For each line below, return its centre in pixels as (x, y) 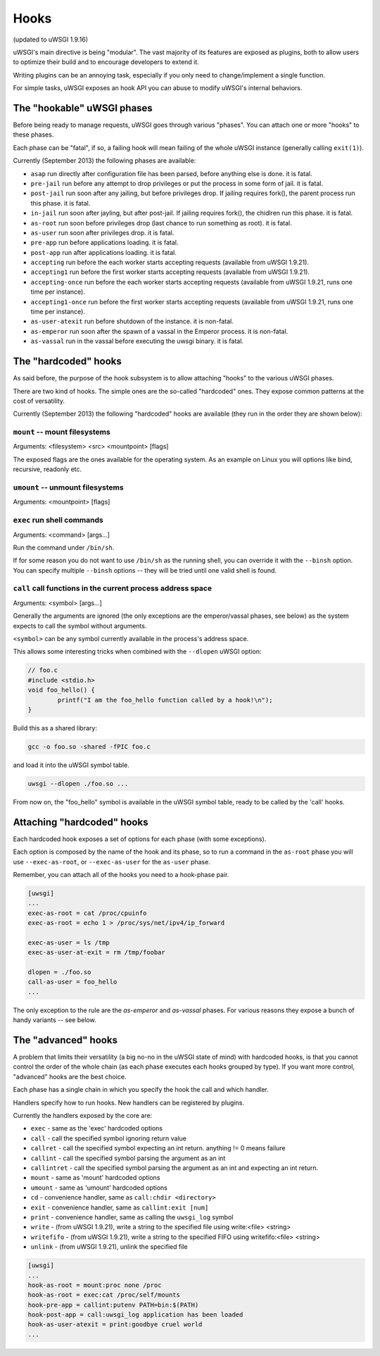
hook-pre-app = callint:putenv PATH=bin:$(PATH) (113, 1305)
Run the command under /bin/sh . (64, 547)
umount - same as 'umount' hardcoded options (99, 1188)
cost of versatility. (39, 401)
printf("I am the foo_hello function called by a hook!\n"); (165, 700)
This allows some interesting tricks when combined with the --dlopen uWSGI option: (137, 652)
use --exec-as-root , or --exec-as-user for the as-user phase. (112, 862)
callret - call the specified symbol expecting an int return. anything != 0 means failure (158, 1148)
